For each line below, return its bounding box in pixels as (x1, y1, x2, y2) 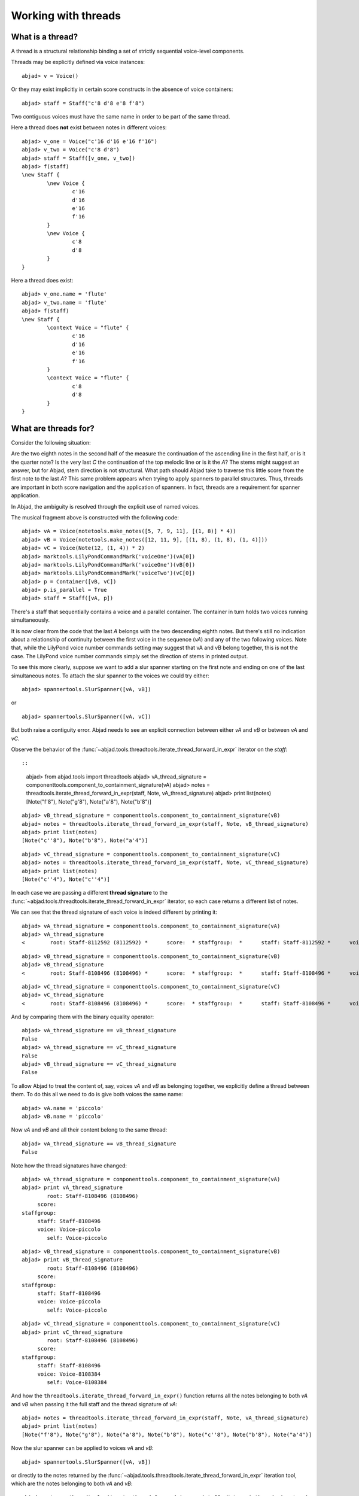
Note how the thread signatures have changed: (11, 1161, 127, 1169)
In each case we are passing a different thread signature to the (11, 889, 168, 896)
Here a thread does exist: (11, 277, 74, 284)
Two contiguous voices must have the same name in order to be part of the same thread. (11, 113, 230, 120)
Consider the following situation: (11, 439, 91, 446)
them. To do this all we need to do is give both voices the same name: (11, 1091, 183, 1098)
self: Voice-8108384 (47, 1379, 107, 1385)
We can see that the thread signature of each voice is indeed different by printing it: (11, 908, 218, 916)
